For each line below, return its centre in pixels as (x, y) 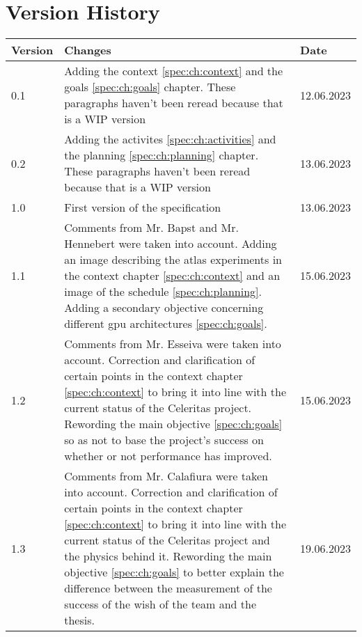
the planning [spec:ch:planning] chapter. (162, 155)
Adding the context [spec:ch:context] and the (174, 71)
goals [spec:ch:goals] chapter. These (150, 87)
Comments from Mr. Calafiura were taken (166, 476)
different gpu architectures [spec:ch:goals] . (166, 324)
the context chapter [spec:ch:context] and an (172, 276)
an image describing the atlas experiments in (173, 260)
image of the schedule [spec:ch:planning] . (163, 292)
